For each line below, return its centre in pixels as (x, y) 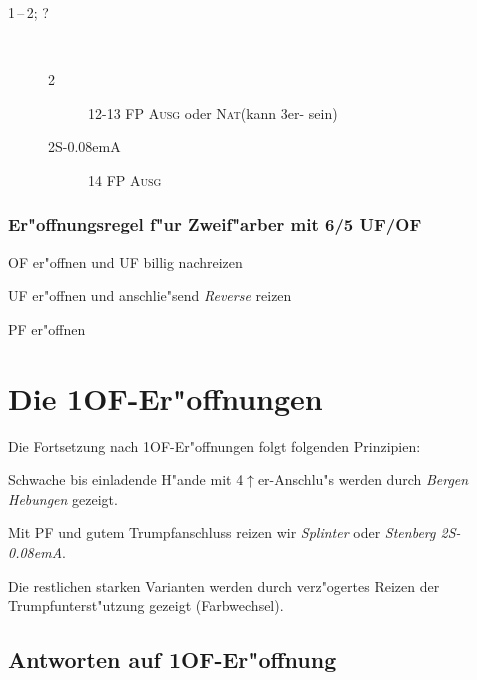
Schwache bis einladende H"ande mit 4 (126, 479)
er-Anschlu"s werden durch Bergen (363, 479)
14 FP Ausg (125, 179)
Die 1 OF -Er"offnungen (165, 397)
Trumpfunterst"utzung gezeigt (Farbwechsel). (146, 605)
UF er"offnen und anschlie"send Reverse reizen (150, 295)
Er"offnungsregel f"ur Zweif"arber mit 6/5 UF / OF (215, 224)
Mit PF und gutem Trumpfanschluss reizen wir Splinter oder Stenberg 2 (228, 532)
